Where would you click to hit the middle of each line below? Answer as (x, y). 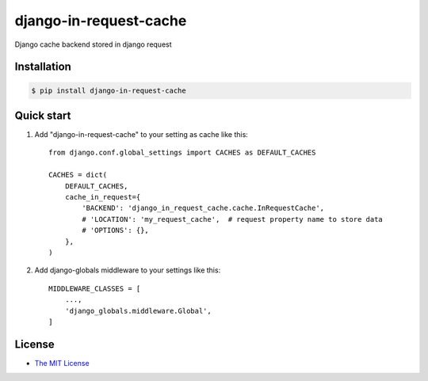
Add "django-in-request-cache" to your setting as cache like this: (141, 135)
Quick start (43, 115)
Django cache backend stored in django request (93, 44)
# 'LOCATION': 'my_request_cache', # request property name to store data (233, 219)
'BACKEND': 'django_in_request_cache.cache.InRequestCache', (203, 208)
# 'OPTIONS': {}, (116, 231)
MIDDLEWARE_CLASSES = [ (95, 288)
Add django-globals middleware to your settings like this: (128, 270)
